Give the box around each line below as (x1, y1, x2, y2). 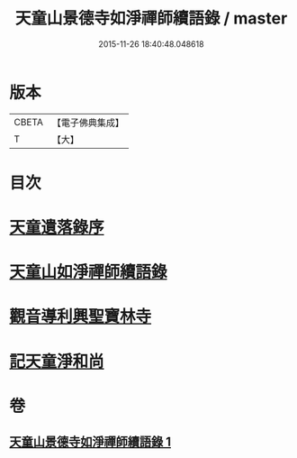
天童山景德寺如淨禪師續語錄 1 (9, 435, 172, 450)
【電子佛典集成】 (51, 116, 124, 129)
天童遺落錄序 (9, 217, 105, 238)
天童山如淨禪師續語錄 (9, 262, 168, 282)
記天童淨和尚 (9, 351, 105, 371)
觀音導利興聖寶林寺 (9, 307, 152, 327)
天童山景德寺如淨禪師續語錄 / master (14, 8, 288, 29)
